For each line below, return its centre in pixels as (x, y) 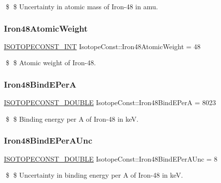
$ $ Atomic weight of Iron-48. (51, 63)
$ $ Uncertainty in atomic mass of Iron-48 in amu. (82, 6)
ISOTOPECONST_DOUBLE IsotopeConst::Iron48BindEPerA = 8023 (110, 102)
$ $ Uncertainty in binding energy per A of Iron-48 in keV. (94, 175)
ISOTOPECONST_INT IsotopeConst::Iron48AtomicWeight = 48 (102, 46)
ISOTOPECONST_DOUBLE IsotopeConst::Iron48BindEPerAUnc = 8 (111, 158)
